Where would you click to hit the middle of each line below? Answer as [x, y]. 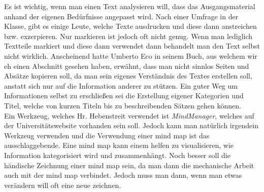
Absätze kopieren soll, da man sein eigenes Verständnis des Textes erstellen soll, [128, 76]
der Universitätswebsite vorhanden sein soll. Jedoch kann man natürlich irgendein [131, 125]
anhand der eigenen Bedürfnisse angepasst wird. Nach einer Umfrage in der [121, 16]
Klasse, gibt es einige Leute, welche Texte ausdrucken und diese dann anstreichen [130, 26]
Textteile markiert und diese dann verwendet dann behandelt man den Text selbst [132, 46]
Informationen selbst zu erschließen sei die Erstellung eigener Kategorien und [124, 95]
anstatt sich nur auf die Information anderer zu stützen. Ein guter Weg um [121, 85]
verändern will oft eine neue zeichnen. [63, 185]
